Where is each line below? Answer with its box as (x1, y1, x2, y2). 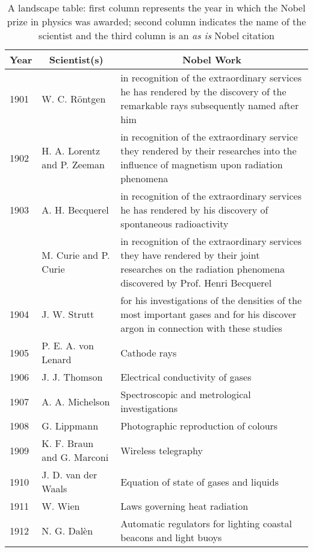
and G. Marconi (42, 450, 109, 464)
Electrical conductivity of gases (120, 370, 252, 384)
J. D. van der (42, 468, 98, 481)
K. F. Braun (42, 436, 94, 450)
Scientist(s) (49, 52, 104, 66)
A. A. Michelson (42, 394, 110, 408)
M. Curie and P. (42, 248, 110, 262)
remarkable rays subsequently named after (120, 98, 299, 112)
